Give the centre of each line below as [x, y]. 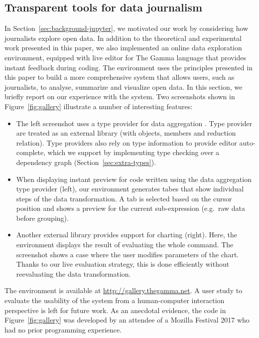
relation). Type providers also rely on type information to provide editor [127, 142]
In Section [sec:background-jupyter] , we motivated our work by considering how [127, 28]
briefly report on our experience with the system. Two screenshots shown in [120, 96]
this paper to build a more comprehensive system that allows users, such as [120, 77]
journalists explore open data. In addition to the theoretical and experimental [123, 38]
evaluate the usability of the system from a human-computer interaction [115, 300]
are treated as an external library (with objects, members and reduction [126, 133]
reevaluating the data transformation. [73, 273]
